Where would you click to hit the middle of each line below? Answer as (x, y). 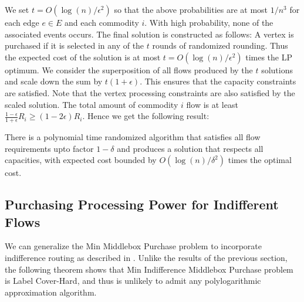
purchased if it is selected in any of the (75, 45)
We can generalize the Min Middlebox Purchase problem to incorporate (134, 246)
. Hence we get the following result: (146, 116)
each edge (22, 22)
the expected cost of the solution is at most (83, 57)
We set (17, 9)
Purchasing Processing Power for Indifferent (142, 204)
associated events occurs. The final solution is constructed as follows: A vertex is (149, 34)
